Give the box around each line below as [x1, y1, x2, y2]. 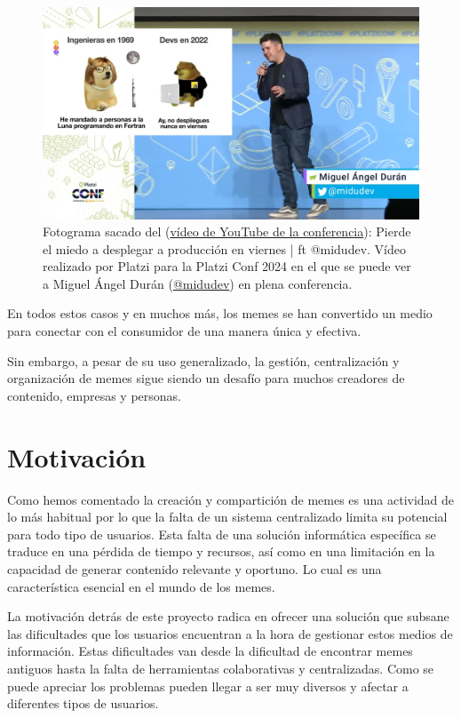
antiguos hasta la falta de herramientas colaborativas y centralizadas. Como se [7, 658, 434, 677]
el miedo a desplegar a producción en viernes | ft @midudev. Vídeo [43, 239, 406, 258]
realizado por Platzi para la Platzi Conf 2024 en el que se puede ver [43, 257, 411, 275]
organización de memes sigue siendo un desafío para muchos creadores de [7, 369, 405, 387]
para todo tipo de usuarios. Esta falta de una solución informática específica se [7, 524, 436, 543]
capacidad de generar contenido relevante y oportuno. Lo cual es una [7, 559, 382, 578]
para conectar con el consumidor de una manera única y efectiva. [7, 322, 362, 340]
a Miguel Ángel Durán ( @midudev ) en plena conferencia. [43, 274, 353, 292]
